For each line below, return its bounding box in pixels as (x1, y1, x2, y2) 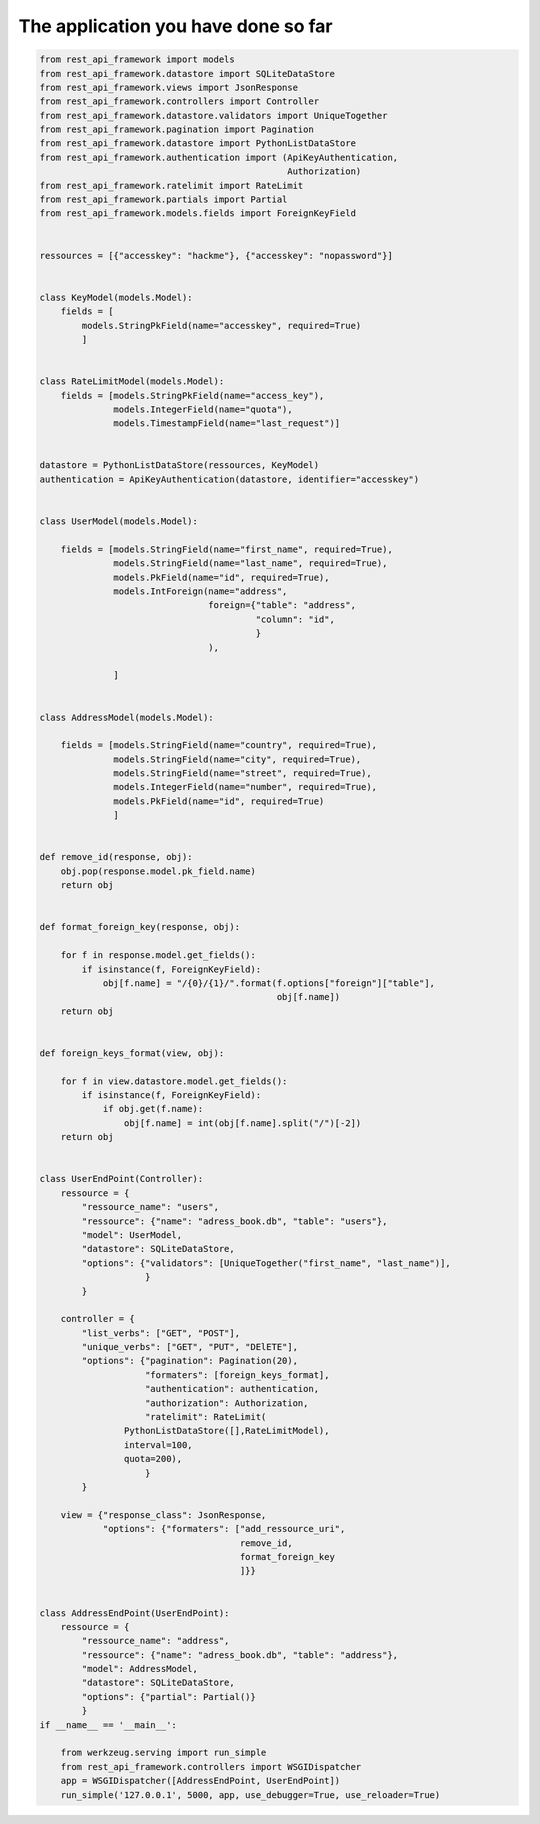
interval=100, (123, 1439, 194, 1450)
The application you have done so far (18, 15, 333, 37)
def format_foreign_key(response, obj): (39, 921, 240, 933)
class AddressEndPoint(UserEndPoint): (39, 1607, 230, 1619)
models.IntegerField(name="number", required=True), (113, 781, 378, 793)
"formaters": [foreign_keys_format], (145, 1369, 330, 1380)
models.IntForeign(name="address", (113, 585, 288, 597)
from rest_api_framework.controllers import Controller (39, 96, 320, 107)
